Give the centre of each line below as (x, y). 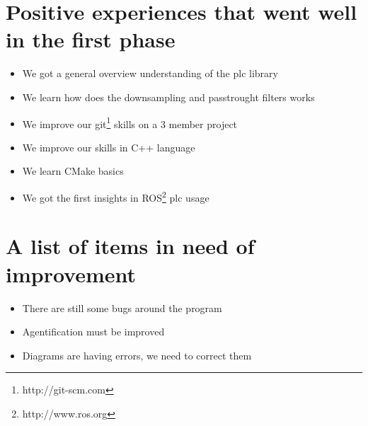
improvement (71, 274)
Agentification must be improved (93, 332)
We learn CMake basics (73, 171)
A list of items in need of (130, 246)
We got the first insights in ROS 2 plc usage (116, 196)
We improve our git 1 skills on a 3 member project (130, 122)
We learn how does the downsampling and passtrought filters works (168, 97)
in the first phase (91, 39)
